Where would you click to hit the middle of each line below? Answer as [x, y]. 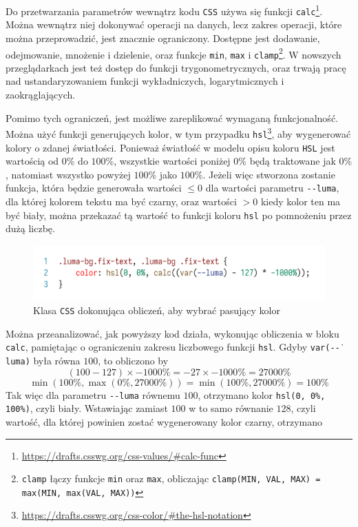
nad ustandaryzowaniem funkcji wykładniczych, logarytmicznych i [145, 81]
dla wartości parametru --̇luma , [272, 188]
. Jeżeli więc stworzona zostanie [269, 174]
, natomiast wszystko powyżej [68, 174]
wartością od [32, 161]
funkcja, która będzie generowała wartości [94, 188]
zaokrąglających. [41, 94]
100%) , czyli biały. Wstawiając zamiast [87, 408]
